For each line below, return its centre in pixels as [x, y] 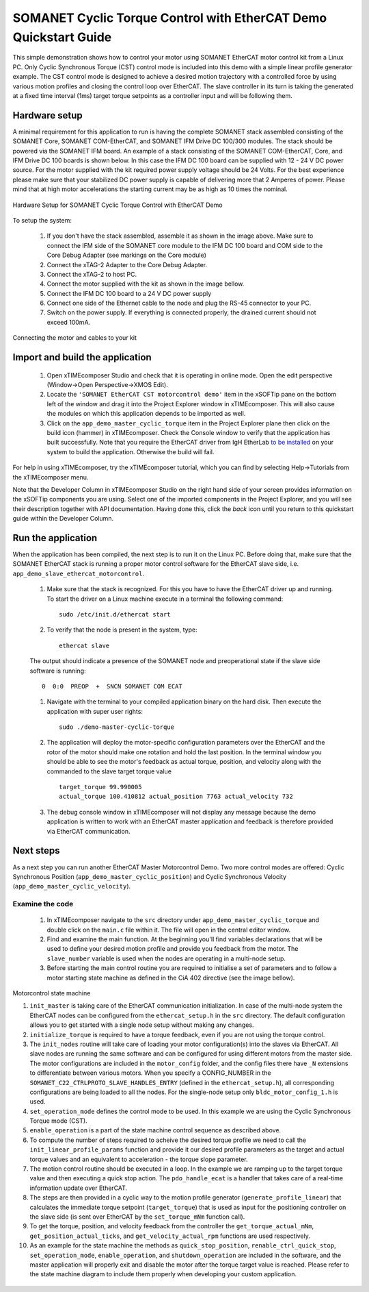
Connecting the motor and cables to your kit [74, 338]
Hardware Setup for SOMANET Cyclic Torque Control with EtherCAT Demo [118, 205]
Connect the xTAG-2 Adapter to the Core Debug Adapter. [127, 264]
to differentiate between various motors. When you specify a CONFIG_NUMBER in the [150, 1073]
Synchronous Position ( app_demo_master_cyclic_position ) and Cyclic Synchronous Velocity [150, 876]
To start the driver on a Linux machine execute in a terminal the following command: [165, 599]
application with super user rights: [95, 711]
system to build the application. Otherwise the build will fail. [131, 451]
